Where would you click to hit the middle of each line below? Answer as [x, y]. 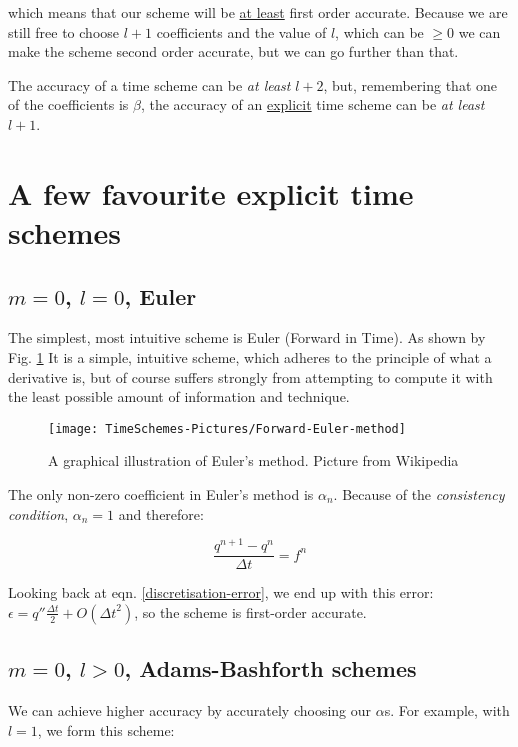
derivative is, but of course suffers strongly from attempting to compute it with [250, 376]
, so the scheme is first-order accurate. [250, 611]
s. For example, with [447, 710]
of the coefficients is [68, 104]
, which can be [379, 31]
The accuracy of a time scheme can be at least [149, 84]
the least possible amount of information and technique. [179, 396]
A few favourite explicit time [211, 192]
